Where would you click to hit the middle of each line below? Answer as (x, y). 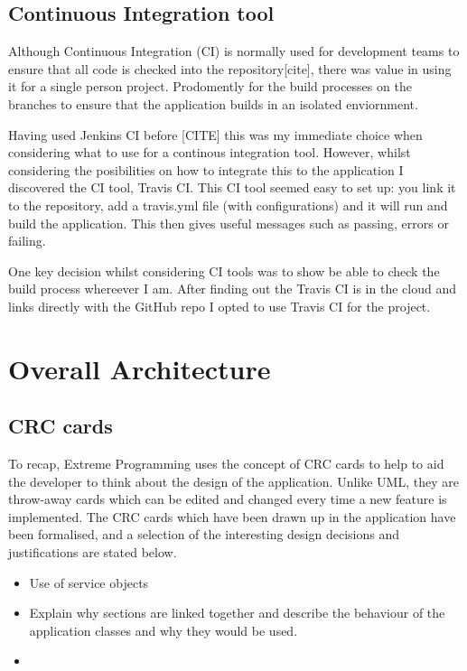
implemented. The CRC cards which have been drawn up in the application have (232, 516)
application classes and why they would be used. (163, 630)
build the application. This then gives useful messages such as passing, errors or (229, 223)
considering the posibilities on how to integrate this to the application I (206, 169)
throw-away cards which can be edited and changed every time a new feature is (228, 499)
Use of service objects (89, 582)
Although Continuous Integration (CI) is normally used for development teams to (234, 51)
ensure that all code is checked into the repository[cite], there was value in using (230, 68)
